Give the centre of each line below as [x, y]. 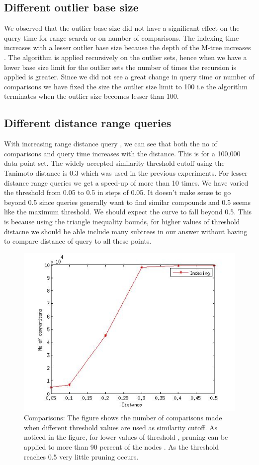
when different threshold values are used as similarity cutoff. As [121, 427]
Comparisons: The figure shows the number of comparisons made [123, 418]
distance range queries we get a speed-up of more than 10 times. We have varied [126, 182]
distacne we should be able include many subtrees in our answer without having [126, 231]
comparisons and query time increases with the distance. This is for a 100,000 [122, 153]
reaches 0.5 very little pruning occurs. [81, 456]
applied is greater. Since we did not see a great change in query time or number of [129, 77]
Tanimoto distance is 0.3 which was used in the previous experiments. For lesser [126, 172]
